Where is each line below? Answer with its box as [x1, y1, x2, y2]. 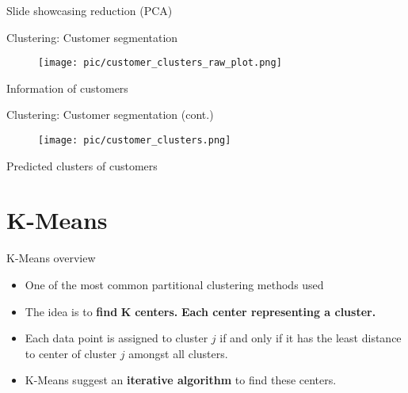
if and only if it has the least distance [219, 330, 402, 346]
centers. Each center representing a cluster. [135, 303, 376, 319]
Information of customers [6, 79, 128, 96]
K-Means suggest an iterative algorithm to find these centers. [25, 372, 337, 388]
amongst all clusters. [128, 345, 228, 361]
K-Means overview [6, 250, 96, 266]
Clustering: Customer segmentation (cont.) [6, 106, 214, 123]
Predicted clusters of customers [6, 157, 158, 174]
